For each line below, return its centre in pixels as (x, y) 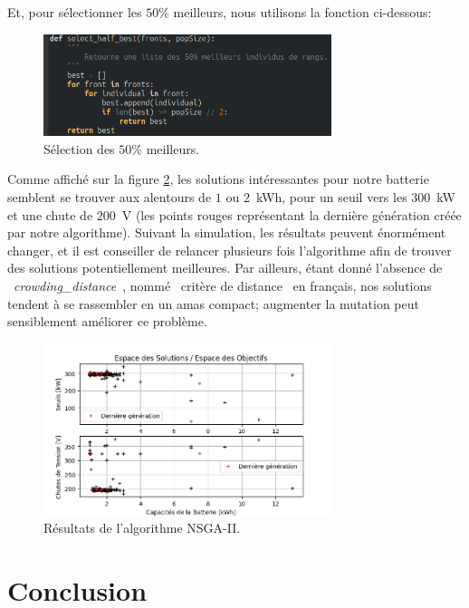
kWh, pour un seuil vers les (331, 196)
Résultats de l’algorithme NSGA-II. (142, 528)
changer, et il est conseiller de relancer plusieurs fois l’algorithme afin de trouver (230, 250)
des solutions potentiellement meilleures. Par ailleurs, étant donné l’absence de (225, 268)
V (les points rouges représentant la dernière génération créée (292, 214)
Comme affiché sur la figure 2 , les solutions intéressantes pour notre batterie (218, 179)
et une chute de (50, 214)
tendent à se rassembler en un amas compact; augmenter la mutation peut (213, 303)
